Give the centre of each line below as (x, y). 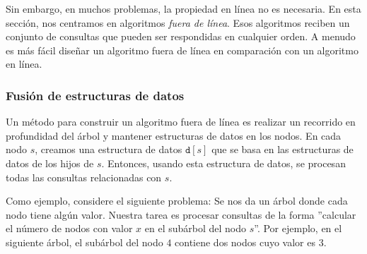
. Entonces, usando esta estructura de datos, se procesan (223, 163)
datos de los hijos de (50, 163)
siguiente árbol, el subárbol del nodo (85, 242)
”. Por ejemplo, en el (298, 228)
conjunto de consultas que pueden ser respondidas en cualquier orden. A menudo (181, 36)
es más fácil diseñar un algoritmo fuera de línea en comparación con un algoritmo (182, 50)
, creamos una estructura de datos (109, 149)
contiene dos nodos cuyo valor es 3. (251, 242)
